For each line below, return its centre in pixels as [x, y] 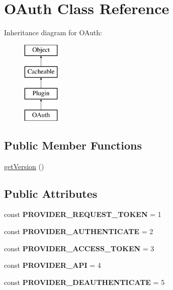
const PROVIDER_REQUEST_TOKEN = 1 [83, 214]
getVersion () [24, 166]
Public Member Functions [73, 145]
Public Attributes [51, 193]
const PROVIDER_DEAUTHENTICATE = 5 [84, 282]
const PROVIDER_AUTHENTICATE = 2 [79, 231]
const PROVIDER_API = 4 [53, 265]
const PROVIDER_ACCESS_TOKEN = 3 [79, 248]
